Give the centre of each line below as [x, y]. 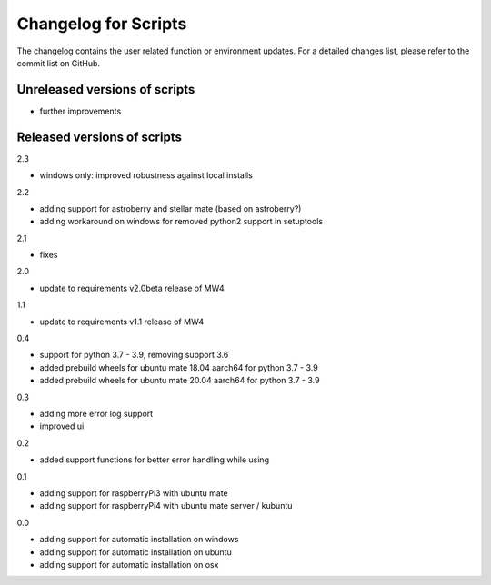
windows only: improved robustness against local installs [146, 175]
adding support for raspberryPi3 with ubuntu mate [134, 493]
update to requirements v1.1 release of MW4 [122, 322]
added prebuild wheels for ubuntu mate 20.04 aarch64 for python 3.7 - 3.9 [180, 381]
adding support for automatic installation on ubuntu [135, 552]
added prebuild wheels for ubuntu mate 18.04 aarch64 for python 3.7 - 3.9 [179, 367]
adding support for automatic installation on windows [139, 540]
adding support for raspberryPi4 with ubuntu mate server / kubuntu [166, 506]
